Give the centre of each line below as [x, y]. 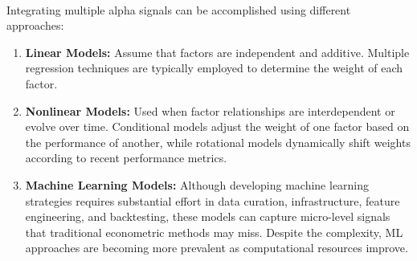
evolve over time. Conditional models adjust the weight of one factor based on [217, 126]
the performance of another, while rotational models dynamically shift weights [218, 142]
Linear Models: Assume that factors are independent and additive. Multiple [217, 52]
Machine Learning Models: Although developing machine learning [197, 184]
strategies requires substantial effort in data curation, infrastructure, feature [213, 200]
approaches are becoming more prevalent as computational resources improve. [217, 248]
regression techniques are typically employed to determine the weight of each [214, 68]
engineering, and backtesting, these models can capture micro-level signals [208, 216]
